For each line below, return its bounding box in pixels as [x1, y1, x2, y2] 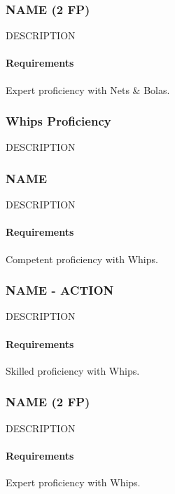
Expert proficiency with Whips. [6, 475, 141, 490]
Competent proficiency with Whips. [6, 251, 158, 266]
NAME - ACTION [6, 281, 114, 299]
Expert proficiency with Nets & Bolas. [6, 82, 170, 97]
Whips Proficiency [6, 112, 111, 130]
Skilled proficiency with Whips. [6, 363, 140, 378]
